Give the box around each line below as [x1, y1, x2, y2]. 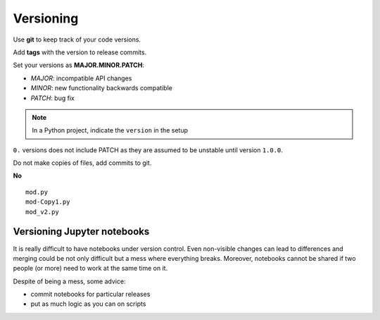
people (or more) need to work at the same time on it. [13, 264, 168, 273]
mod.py [25, 187, 49, 196]
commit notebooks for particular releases [30, 290, 151, 299]
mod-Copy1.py [25, 198, 70, 206]
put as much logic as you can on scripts [30, 300, 146, 308]
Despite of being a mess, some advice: [13, 277, 126, 285]
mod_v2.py [25, 208, 59, 216]
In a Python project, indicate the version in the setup [32, 126, 188, 135]
